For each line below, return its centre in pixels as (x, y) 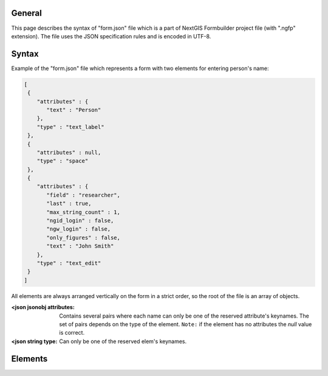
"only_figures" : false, (84, 238)
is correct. (72, 333)
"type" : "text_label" (70, 127)
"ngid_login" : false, (80, 221)
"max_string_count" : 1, (84, 212)
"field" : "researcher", (84, 195)
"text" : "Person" (74, 110)
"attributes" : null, (69, 152)
